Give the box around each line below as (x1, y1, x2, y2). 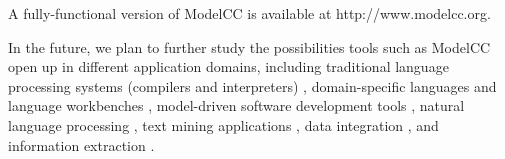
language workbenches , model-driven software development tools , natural (8, 95, 465, 116)
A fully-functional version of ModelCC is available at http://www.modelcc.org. (8, 3, 491, 23)
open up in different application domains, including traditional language (8, 56, 449, 77)
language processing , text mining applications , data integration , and (8, 114, 439, 135)
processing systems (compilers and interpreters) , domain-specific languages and (8, 75, 497, 96)
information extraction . (8, 134, 155, 155)
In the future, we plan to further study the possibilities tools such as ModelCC (8, 36, 491, 57)
